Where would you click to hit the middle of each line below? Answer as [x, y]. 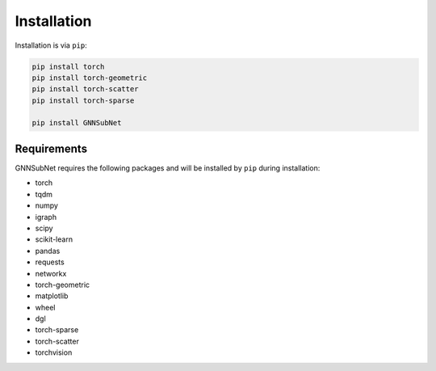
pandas [48, 251]
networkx [51, 273]
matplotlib [52, 296]
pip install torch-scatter [85, 89]
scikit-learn [54, 239]
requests [50, 262]
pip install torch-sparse [83, 100]
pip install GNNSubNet [77, 123]
